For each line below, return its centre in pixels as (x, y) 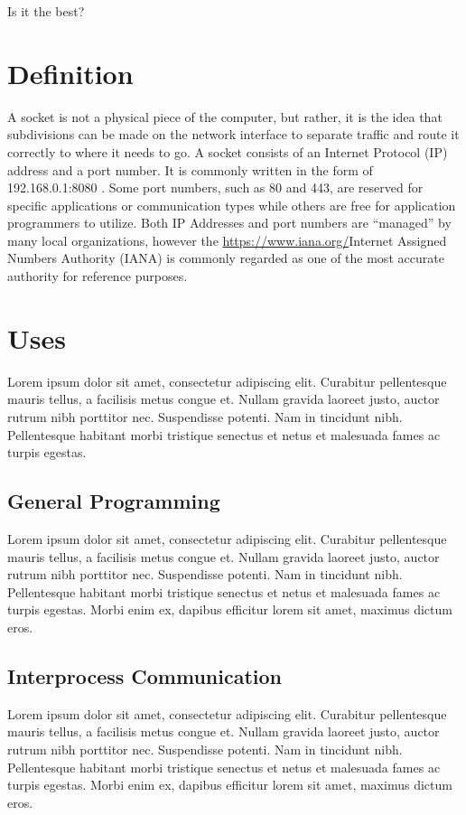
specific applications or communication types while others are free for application (232, 205)
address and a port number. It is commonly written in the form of (190, 169)
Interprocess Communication (145, 675)
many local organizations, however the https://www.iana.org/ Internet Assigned (227, 240)
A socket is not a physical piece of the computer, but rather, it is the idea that (225, 116)
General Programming (114, 501)
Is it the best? (46, 11)
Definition (70, 73)
